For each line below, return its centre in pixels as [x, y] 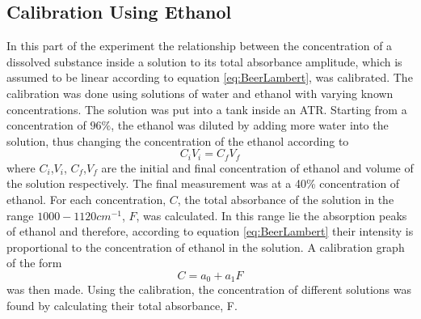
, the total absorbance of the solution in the [286, 199]
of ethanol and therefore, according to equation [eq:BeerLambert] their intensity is [210, 231]
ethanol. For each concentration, [86, 199]
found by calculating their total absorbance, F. [122, 306]
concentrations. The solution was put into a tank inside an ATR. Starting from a [207, 109]
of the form [34, 263]
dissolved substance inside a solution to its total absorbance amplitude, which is [204, 61]
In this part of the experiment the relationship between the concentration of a [200, 46]
